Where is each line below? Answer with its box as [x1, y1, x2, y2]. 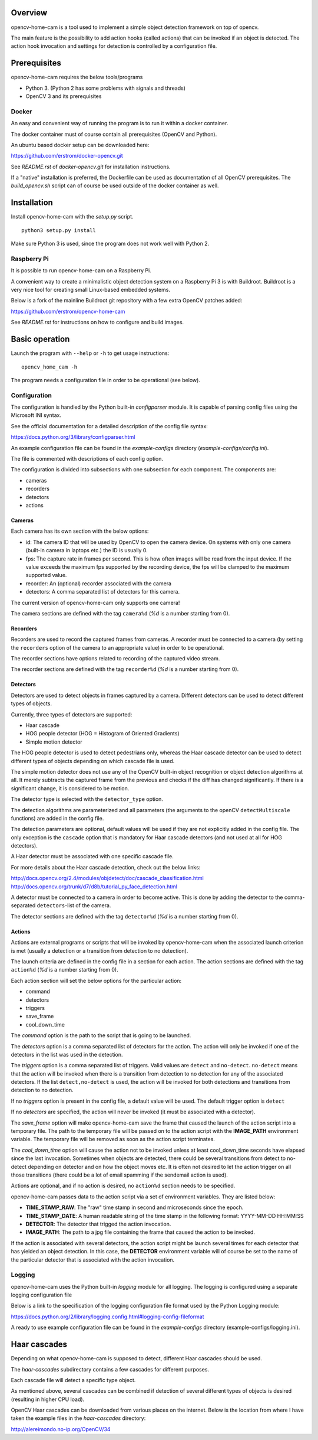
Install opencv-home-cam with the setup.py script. [11, 213, 134, 220]
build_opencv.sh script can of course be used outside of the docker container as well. [11, 182, 219, 189]
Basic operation [11, 334, 70, 344]
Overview [11, 8, 48, 18]
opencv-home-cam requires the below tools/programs [11, 74, 143, 81]
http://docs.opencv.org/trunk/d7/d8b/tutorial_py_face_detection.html [11, 883, 178, 890]
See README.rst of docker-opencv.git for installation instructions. [11, 163, 171, 170]
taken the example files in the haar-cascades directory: [11, 1415, 146, 1422]
